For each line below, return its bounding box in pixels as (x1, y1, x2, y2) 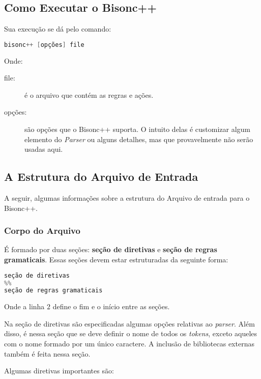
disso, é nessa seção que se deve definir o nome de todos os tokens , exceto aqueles (4, 328, 257, 339)
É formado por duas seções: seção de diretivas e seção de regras (4, 244, 217, 255)
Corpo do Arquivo (4, 224, 80, 237)
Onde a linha (4, 301, 45, 312)
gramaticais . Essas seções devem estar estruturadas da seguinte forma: (4, 254, 228, 265)
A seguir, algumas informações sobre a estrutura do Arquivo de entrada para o (4, 193, 250, 203)
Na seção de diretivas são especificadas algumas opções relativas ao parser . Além (4, 318, 255, 329)
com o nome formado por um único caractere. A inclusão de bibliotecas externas (4, 338, 254, 349)
